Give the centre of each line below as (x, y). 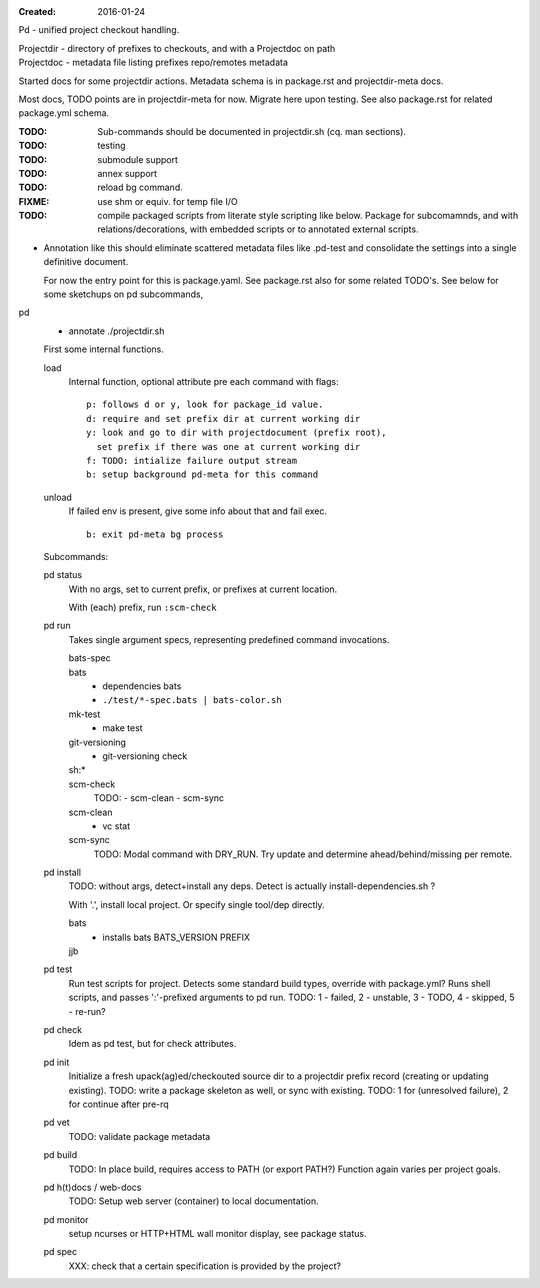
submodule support (138, 159)
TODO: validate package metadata (139, 1136)
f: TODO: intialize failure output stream (192, 460)
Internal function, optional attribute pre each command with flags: (203, 381)
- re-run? (87, 1011)
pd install (62, 872)
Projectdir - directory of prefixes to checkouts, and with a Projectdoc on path (177, 48)
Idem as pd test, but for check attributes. (152, 1044)
